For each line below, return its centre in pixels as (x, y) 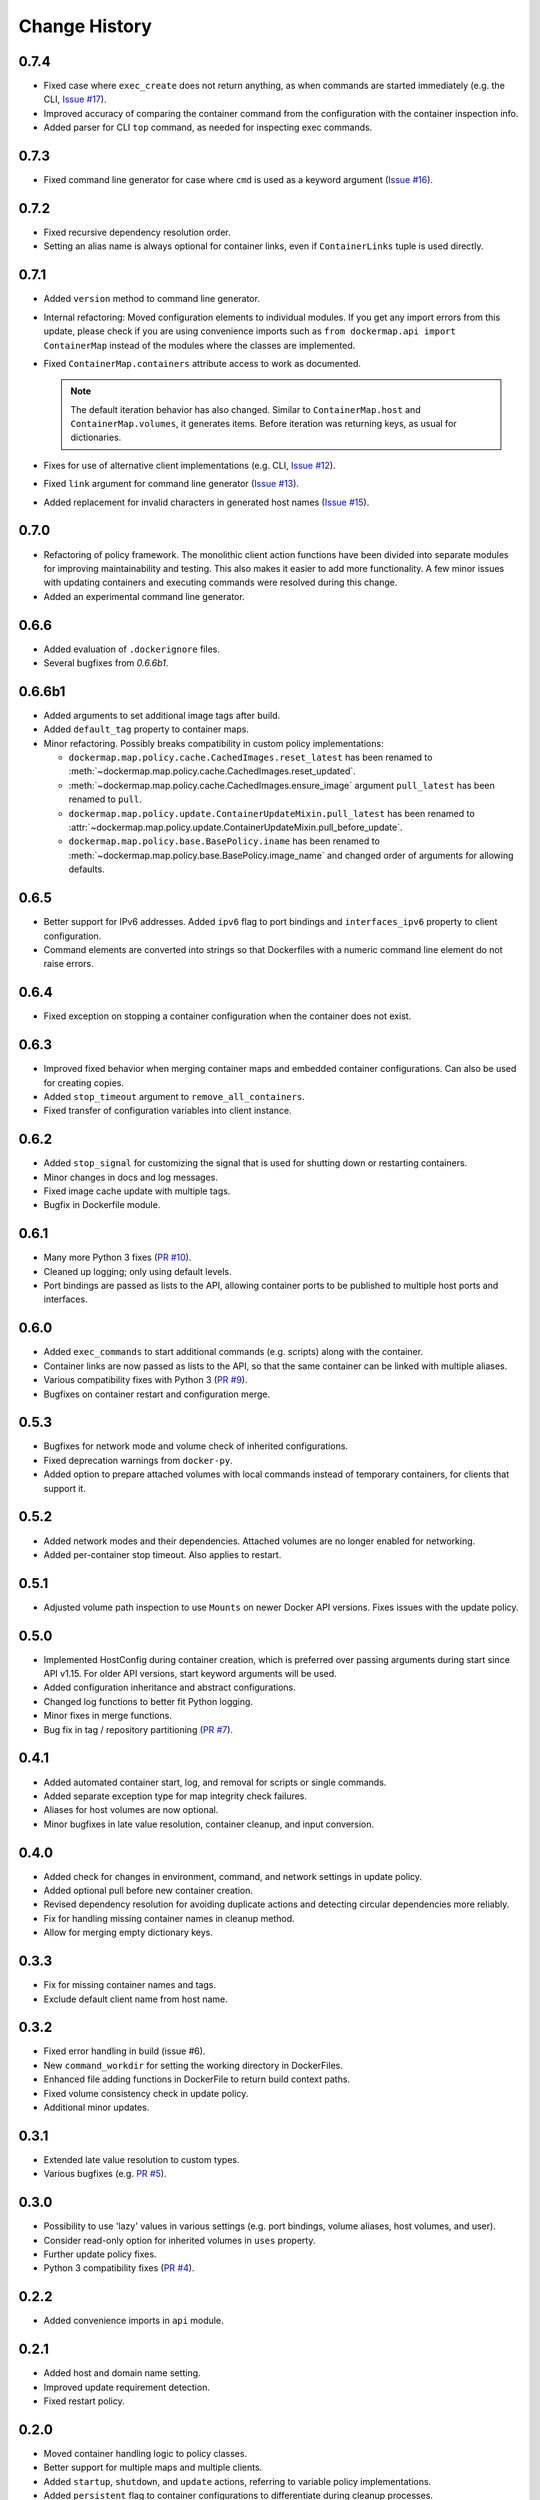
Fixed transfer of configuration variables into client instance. (167, 1111)
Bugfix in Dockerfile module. (102, 1205)
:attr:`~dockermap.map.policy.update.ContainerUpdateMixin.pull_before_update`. (235, 827)
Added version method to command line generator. (151, 299)
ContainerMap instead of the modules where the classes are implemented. (199, 345)
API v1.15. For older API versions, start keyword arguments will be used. (190, 1674)
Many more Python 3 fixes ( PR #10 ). (117, 1257)
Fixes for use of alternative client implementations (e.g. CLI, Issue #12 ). (189, 465)
